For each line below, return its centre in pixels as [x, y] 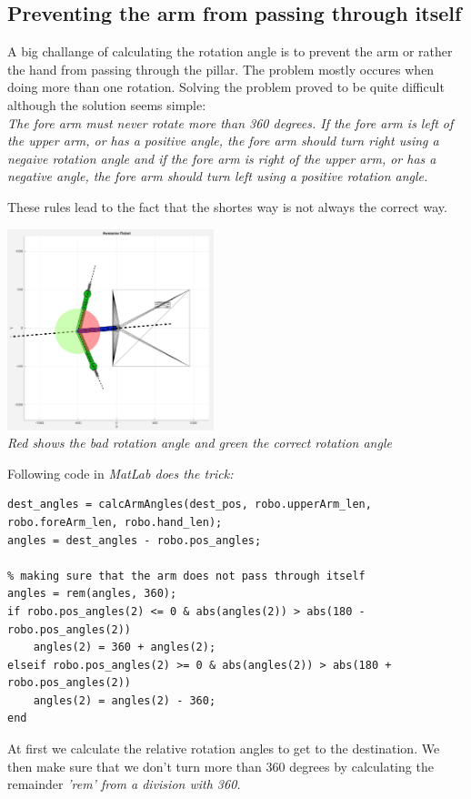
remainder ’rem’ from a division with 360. [124, 784]
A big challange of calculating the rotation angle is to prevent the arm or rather [230, 51]
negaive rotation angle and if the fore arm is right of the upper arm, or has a [222, 158]
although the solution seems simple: [107, 104]
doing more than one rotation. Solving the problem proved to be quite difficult [226, 87]
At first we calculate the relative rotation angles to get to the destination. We [224, 748]
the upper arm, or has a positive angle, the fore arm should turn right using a [223, 141]
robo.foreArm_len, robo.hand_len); [115, 522]
